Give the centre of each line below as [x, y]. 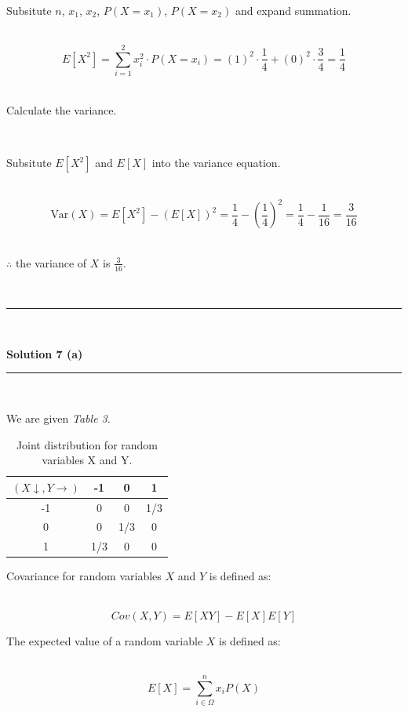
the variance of [51, 262]
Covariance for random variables [84, 576]
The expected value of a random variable [105, 640]
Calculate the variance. [62, 109]
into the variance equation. [216, 163]
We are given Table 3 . [58, 418]
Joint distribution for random [87, 444]
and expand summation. [293, 10]
